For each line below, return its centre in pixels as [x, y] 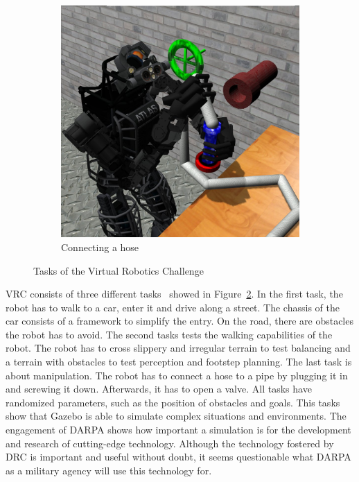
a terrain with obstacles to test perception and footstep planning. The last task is [179, 362]
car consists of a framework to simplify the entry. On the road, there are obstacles [179, 321]
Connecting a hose [100, 247]
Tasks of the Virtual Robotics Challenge [119, 270]
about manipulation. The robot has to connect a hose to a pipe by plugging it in [177, 375]
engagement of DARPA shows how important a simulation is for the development [178, 430]
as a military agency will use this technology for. [109, 470]
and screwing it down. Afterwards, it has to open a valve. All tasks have [159, 389]
